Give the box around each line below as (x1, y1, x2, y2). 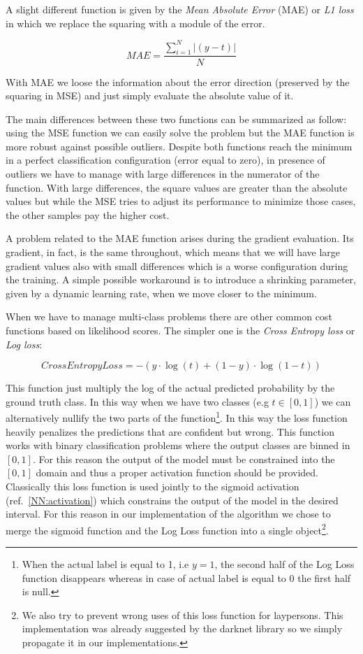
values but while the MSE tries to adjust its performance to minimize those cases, (6, 194, 356, 208)
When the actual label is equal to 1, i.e (22, 557, 189, 571)
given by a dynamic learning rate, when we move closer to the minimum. (6, 285, 317, 300)
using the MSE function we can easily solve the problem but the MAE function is (6, 125, 355, 140)
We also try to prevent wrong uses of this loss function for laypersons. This (22, 607, 343, 622)
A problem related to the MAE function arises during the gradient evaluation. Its (6, 231, 354, 246)
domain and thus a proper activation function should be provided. (36, 465, 318, 480)
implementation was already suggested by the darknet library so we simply (22, 621, 343, 636)
